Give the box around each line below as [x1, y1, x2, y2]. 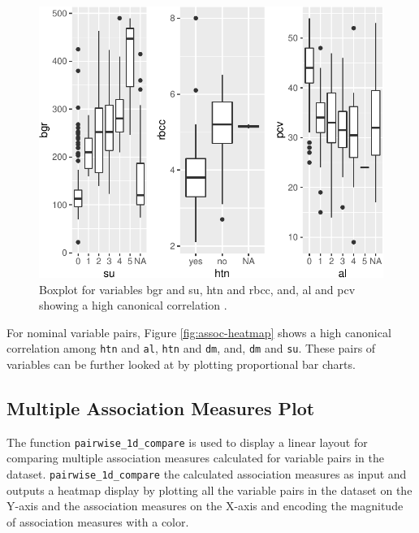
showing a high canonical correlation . [39, 297, 227, 314]
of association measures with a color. [6, 513, 189, 530]
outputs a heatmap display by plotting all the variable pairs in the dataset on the [6, 481, 413, 498]
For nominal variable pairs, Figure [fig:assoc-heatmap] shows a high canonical [6, 323, 391, 340]
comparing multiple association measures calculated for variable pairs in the [6, 449, 384, 466]
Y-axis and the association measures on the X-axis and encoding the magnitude [6, 497, 404, 514]
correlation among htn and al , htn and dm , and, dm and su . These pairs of [6, 340, 376, 357]
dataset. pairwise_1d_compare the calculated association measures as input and [6, 466, 407, 483]
